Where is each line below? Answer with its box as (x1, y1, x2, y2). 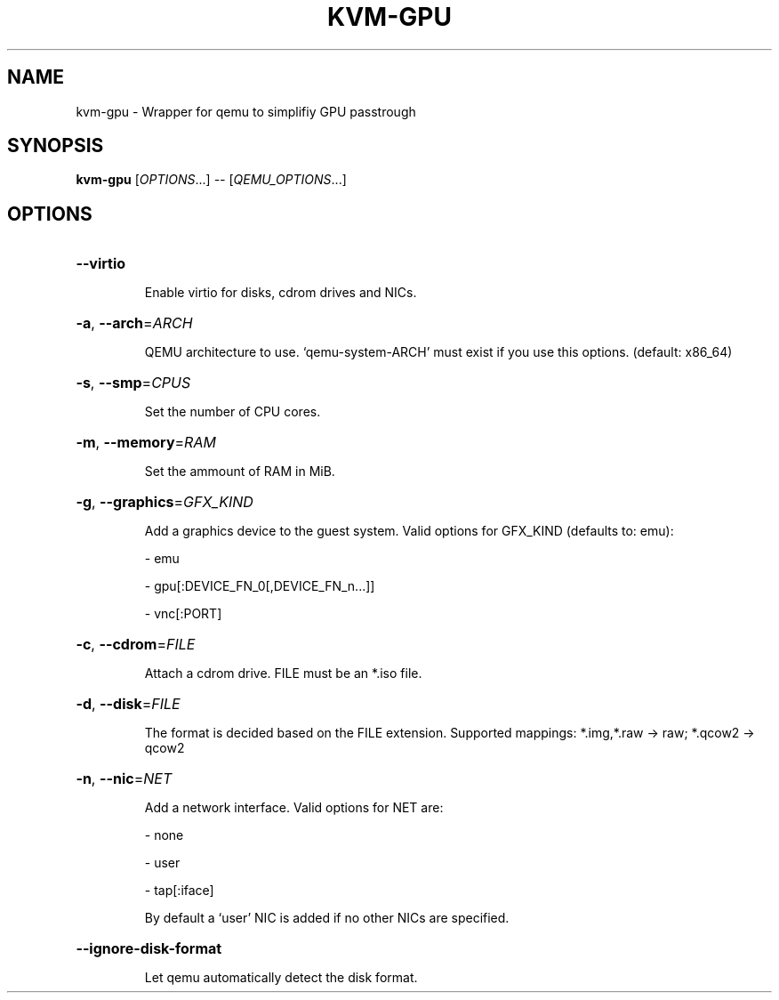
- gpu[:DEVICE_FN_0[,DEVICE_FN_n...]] (144, 578, 375, 594)
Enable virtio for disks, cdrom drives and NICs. (144, 285, 417, 301)
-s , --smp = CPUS (76, 374, 191, 392)
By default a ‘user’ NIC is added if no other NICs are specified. (144, 910, 510, 926)
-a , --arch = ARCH (76, 314, 193, 333)
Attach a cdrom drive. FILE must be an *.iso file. (144, 665, 422, 681)
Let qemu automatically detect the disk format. (144, 970, 418, 986)
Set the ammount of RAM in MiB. (144, 464, 335, 480)
